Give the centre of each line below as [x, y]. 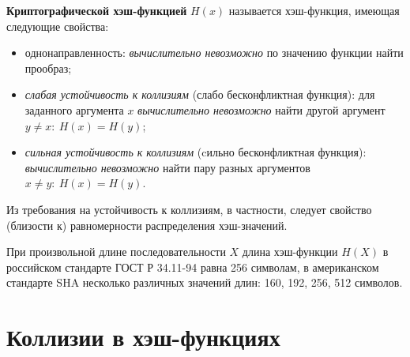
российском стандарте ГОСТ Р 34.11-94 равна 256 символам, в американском [193, 267]
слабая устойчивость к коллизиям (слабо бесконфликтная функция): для [200, 94]
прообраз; [48, 68]
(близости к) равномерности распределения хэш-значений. [147, 225]
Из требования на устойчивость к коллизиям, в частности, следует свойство [189, 209]
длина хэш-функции [290, 252]
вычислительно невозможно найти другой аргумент [261, 109]
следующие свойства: [58, 26]
